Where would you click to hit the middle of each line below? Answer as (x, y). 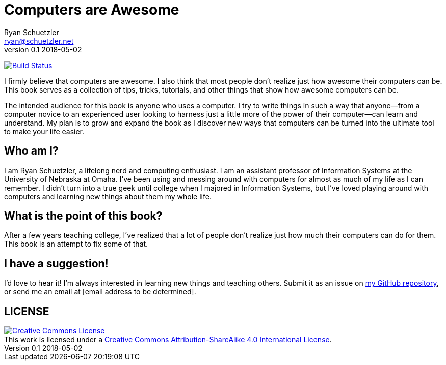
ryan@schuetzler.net (39, 41)
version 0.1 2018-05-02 (43, 49)
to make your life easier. (44, 131)
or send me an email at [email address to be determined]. (100, 292)
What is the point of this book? (83, 216)
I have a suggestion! (56, 263)
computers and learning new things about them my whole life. (108, 196)
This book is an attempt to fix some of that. (76, 244)
